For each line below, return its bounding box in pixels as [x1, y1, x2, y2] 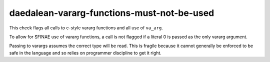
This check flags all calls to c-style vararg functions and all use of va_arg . [9, 25, 163, 31]
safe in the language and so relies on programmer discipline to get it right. [9, 50, 162, 56]
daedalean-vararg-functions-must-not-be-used [9, 7, 214, 18]
